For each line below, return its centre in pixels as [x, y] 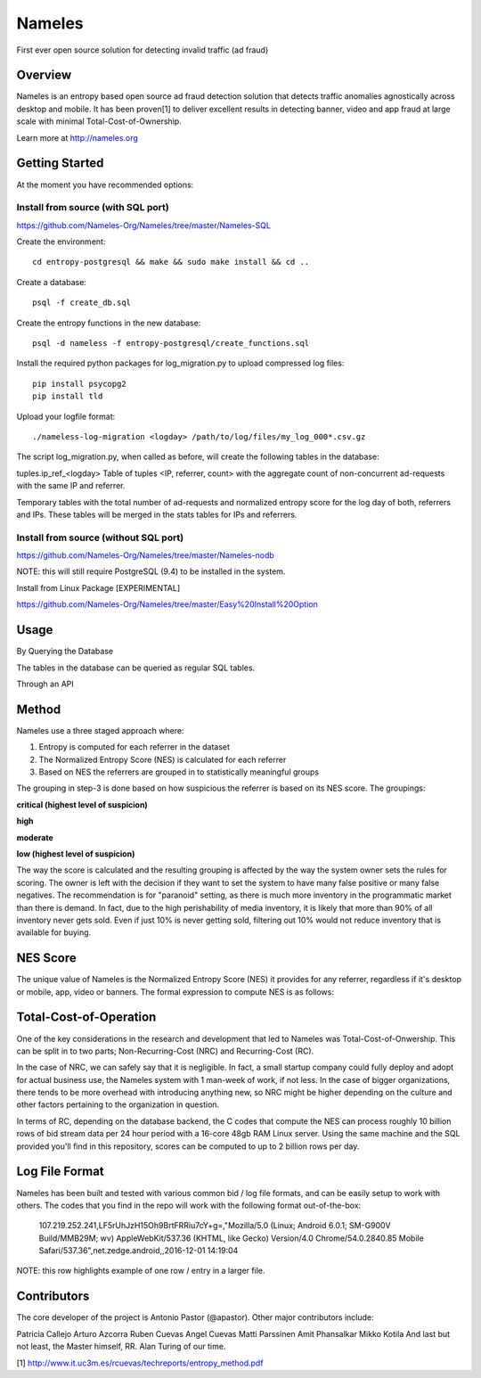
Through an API [45, 684]
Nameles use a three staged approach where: [100, 730]
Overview [44, 75]
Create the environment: [61, 242]
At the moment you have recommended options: [105, 185]
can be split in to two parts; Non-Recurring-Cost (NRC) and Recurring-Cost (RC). [165, 1051]
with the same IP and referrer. [71, 486]
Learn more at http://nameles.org [77, 137]
